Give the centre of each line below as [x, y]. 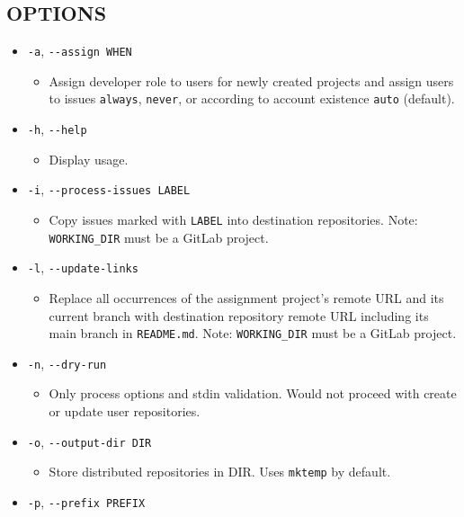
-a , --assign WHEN [80, 51]
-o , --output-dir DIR [89, 441]
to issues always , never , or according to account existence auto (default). [252, 98]
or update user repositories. [125, 411]
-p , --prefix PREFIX [86, 501]
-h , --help [57, 129]
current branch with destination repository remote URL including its [239, 315]
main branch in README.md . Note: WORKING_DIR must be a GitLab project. [253, 333]
